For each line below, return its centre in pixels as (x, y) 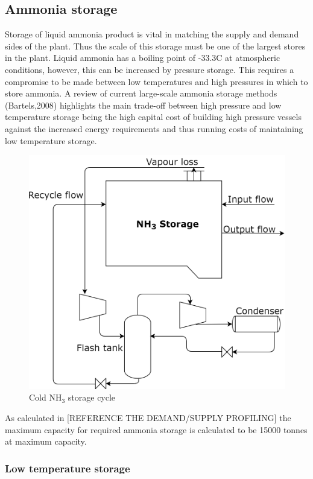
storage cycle (92, 397)
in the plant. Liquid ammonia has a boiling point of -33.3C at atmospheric (143, 58)
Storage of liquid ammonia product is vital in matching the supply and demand (152, 34)
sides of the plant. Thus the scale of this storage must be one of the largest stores (155, 46)
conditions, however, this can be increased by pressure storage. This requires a (150, 69)
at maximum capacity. (46, 441)
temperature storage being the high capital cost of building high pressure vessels (153, 117)
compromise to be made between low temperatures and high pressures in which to (156, 81)
